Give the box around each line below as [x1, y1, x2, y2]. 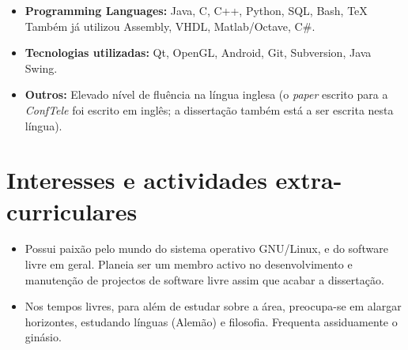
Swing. [25, 59, 58, 76]
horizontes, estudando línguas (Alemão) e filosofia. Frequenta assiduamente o [25, 313, 398, 329]
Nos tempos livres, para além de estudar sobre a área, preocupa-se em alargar [25, 298, 402, 314]
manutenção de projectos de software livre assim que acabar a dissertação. [25, 271, 384, 288]
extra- [275, 164, 342, 196]
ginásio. [25, 329, 62, 345]
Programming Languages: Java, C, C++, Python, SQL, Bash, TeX [25, 2, 368, 18]
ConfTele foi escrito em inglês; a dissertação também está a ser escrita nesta [25, 101, 394, 118]
